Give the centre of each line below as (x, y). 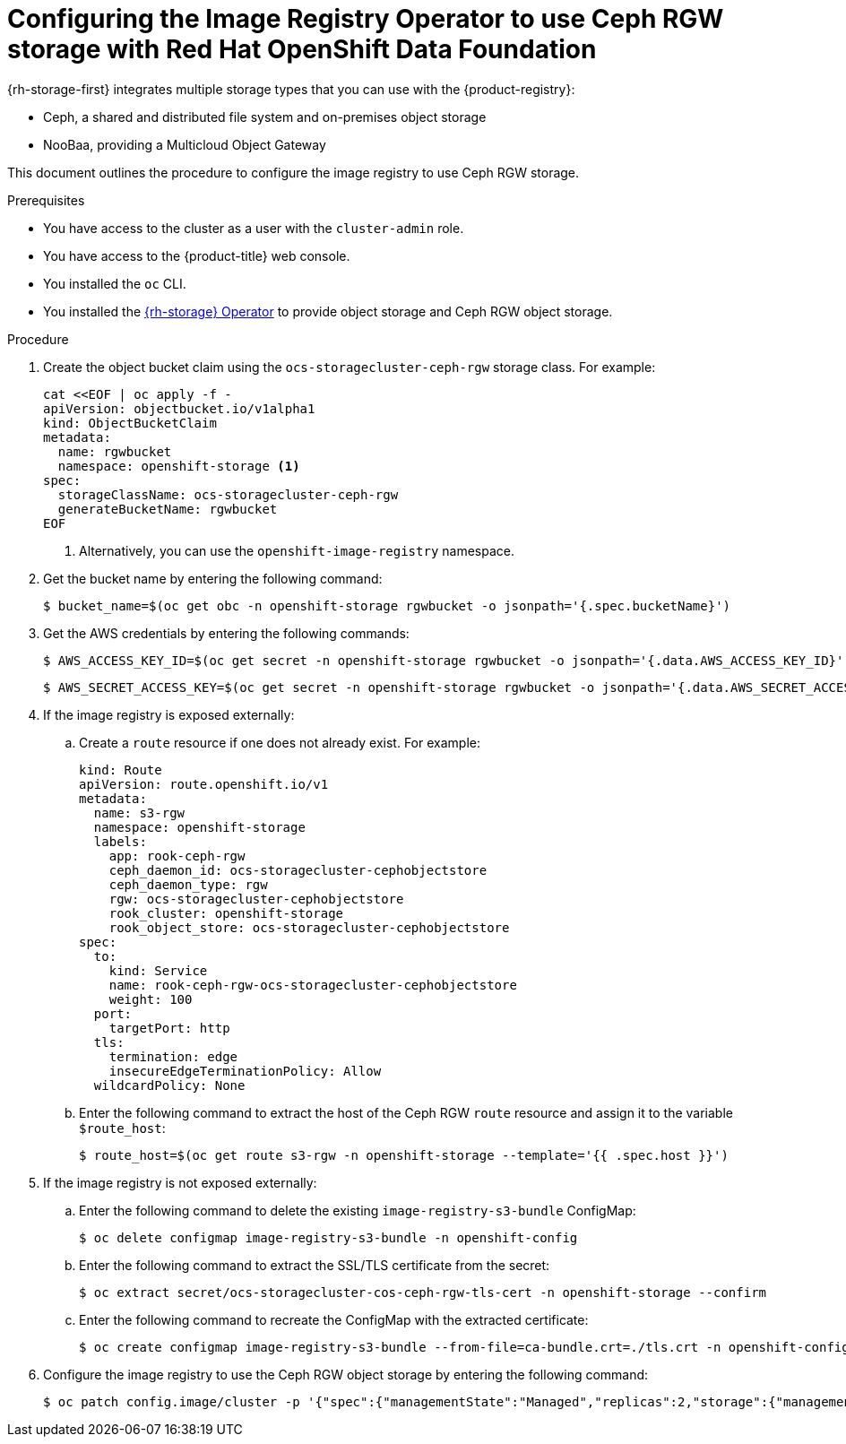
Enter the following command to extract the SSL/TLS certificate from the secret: (315, 1265)
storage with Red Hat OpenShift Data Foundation (302, 49)
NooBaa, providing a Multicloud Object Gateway (185, 144)
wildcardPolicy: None (169, 1085)
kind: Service (158, 970)
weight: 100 (151, 999)
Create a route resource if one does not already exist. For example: (280, 742)
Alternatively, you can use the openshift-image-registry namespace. (297, 550)
